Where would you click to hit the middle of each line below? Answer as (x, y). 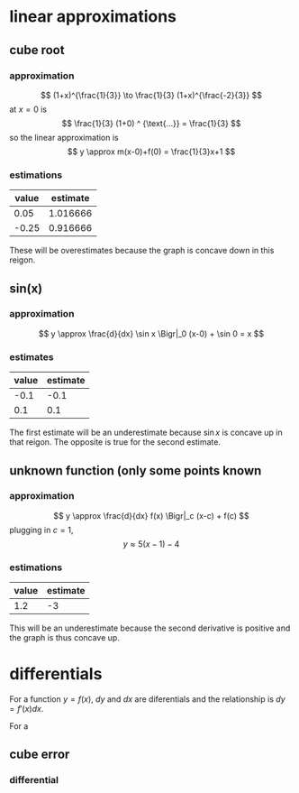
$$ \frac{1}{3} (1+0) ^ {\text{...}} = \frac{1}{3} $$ (151, 123)
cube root (37, 50)
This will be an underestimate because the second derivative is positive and (150, 628)
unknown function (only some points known (136, 470)
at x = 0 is (28, 109)
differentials (56, 674)
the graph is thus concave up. (64, 638)
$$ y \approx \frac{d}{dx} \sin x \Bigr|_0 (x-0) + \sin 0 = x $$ (151, 333)
